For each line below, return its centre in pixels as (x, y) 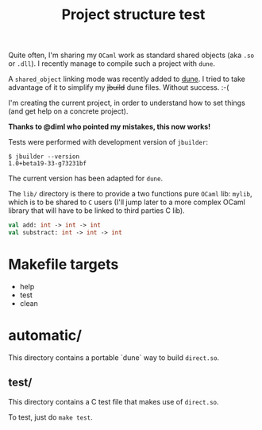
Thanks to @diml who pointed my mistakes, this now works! (110, 127)
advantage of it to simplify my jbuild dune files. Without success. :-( (119, 87)
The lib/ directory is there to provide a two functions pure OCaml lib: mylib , (130, 194)
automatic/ (45, 336)
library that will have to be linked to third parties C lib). (96, 211)
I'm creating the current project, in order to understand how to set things (127, 103)
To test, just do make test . (50, 417)
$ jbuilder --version (44, 157)
